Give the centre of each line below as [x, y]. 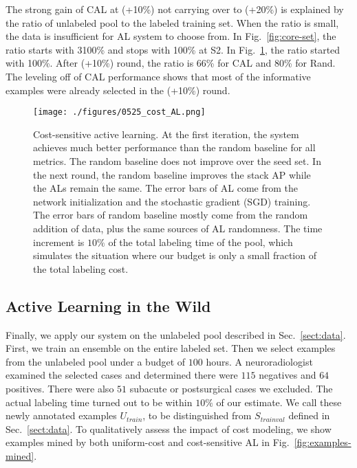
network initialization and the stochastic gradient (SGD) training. [172, 201]
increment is [59, 242]
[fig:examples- [323, 442]
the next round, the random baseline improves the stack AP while [172, 174]
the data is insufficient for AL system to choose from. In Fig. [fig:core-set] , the [171, 36]
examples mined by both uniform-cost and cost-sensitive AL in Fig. [148, 442]
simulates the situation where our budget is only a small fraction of [175, 255]
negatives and [288, 375]
